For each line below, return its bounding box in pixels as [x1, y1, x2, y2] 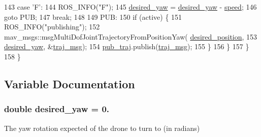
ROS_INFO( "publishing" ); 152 [4, 21, 100, 32]
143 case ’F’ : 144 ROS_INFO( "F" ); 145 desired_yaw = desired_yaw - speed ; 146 [4, 2, 257, 12]
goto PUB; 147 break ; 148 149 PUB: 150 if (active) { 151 [4, 11, 182, 22]
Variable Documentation [4, 76, 135, 91]
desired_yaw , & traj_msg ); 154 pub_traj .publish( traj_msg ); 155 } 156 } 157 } [4, 41, 249, 52]
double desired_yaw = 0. [4, 102, 110, 115]
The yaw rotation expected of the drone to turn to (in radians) [4, 122, 200, 133]
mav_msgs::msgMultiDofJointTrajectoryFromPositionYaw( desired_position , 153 [4, 31, 257, 42]
